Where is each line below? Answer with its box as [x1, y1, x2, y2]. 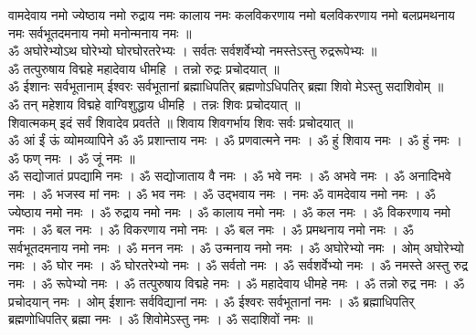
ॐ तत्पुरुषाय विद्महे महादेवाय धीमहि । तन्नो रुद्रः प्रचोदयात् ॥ [8, 58, 280, 78]
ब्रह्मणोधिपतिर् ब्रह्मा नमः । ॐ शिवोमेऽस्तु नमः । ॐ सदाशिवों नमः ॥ [8, 309, 313, 329]
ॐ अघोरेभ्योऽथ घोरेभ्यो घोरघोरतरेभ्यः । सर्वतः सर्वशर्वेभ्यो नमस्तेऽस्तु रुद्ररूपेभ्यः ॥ [8, 41, 377, 60]
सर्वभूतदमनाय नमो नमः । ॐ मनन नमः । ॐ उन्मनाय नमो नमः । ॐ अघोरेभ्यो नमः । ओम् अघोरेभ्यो [8, 237, 464, 256]
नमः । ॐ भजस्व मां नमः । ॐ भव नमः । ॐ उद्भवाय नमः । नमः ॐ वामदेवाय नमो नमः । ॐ [8, 183, 436, 203]
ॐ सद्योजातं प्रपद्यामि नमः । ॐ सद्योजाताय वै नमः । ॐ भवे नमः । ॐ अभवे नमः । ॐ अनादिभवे [8, 166, 451, 185]
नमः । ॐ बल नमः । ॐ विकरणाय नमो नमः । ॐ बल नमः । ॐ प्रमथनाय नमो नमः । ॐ [8, 220, 414, 239]
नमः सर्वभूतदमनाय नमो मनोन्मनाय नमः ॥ [8, 23, 192, 42]
